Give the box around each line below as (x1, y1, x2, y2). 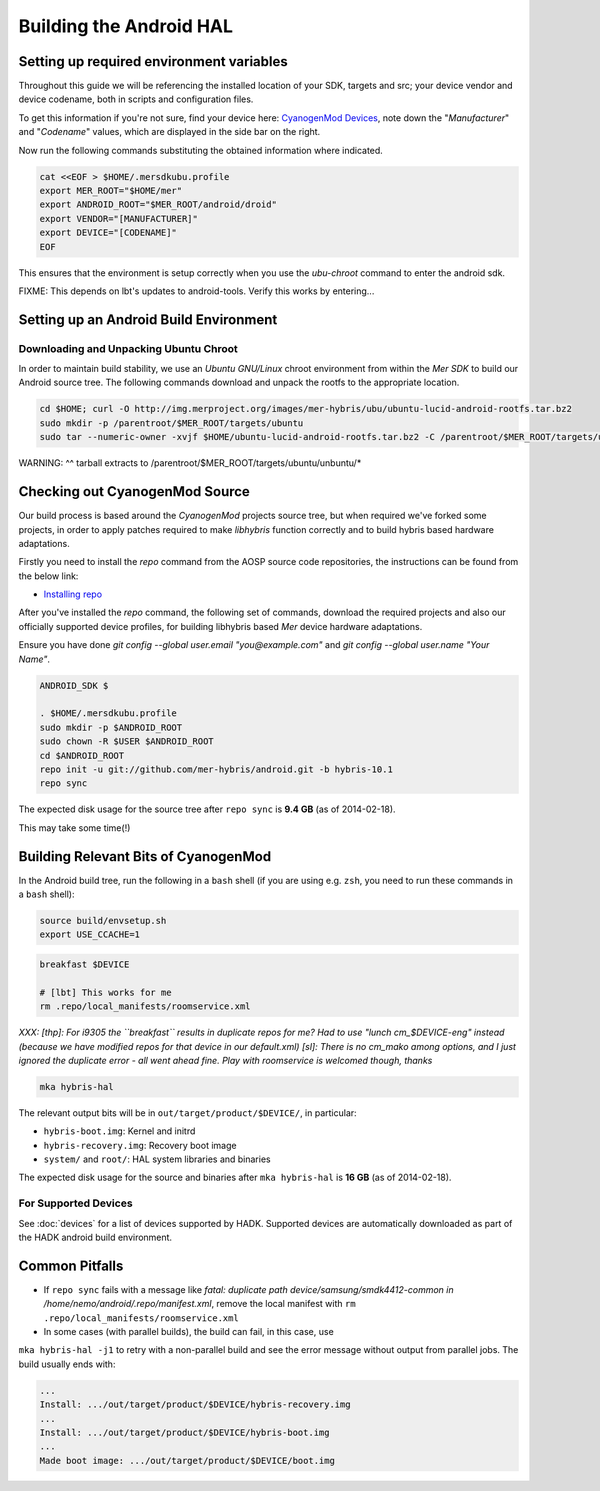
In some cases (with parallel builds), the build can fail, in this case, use (43, 1326, 334, 1338)
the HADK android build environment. (18, 1231, 173, 1243)
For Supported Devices (18, 1196, 134, 1210)
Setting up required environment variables (18, 53, 289, 70)
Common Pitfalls (18, 1257, 124, 1274)
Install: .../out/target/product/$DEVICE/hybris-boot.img (39, 1427, 330, 1439)
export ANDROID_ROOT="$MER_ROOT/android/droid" (39, 199, 277, 210)
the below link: (18, 570, 79, 582)
